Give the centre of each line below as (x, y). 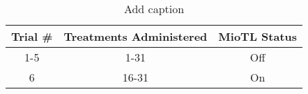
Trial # (32, 36)
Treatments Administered (136, 36)
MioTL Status (258, 36)
